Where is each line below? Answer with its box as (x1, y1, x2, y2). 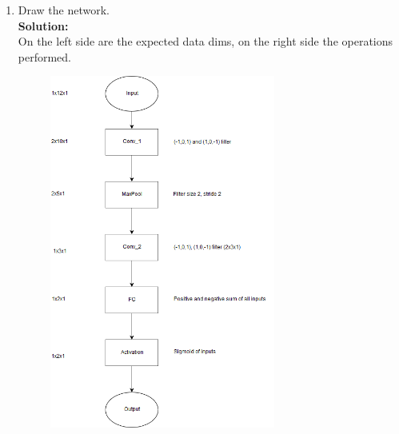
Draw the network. (18, 2, 110, 18)
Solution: (18, 17, 69, 34)
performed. (18, 48, 72, 65)
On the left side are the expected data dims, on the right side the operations (18, 33, 393, 50)
